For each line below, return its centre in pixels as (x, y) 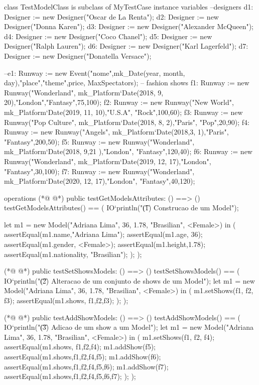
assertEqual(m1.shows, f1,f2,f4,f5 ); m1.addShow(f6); (83, 356)
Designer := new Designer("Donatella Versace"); (78, 55)
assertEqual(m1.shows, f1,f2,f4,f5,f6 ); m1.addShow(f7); (86, 366)
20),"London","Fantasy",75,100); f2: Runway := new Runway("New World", (119, 102)
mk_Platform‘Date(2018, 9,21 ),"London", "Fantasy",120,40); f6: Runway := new (128, 151)
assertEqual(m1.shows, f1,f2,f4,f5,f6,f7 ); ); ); (70, 376)
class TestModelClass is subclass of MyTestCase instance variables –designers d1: (129, 7)
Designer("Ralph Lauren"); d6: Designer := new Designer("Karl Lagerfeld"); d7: (126, 46)
